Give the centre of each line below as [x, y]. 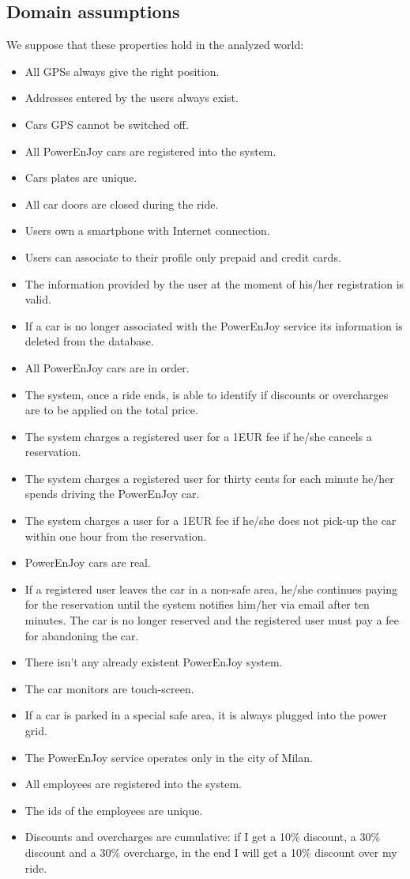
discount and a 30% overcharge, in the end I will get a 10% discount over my [211, 852]
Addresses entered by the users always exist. [132, 98]
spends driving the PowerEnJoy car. [112, 494]
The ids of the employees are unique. [114, 810]
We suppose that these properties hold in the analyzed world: [155, 45]
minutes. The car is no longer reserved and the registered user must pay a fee [212, 620]
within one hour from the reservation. [116, 536]
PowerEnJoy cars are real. [88, 562]
